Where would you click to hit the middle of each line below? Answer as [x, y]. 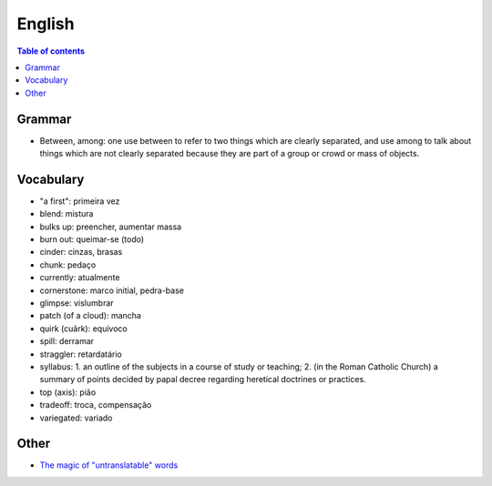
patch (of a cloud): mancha [90, 316]
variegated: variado [76, 418]
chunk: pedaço [68, 265]
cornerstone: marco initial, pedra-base [112, 290]
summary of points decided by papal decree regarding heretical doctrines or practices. [203, 380]
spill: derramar [67, 341]
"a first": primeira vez [80, 201]
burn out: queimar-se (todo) [92, 239]
